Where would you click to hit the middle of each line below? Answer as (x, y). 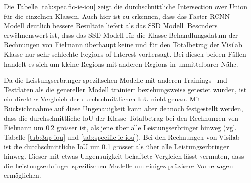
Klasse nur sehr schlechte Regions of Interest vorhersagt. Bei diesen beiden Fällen (125, 54)
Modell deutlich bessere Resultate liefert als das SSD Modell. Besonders (111, 25)
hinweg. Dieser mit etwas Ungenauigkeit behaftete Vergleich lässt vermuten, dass (124, 156)
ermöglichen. (23, 175)
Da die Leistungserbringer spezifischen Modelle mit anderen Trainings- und (116, 80)
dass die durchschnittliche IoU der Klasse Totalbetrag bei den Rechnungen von (121, 118)
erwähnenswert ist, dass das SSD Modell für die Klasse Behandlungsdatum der (121, 35)
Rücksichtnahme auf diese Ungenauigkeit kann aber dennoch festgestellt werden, (124, 108)
